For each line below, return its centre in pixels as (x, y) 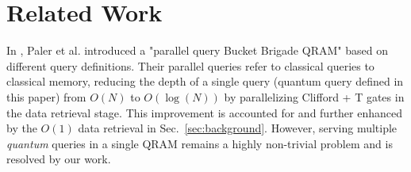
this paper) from (46, 96)
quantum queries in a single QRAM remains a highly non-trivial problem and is (200, 143)
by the (22, 128)
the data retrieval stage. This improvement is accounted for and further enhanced (205, 112)
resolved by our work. (59, 159)
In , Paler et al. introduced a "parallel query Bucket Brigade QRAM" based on (197, 50)
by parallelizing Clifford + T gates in (314, 96)
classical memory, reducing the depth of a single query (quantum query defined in (205, 81)
